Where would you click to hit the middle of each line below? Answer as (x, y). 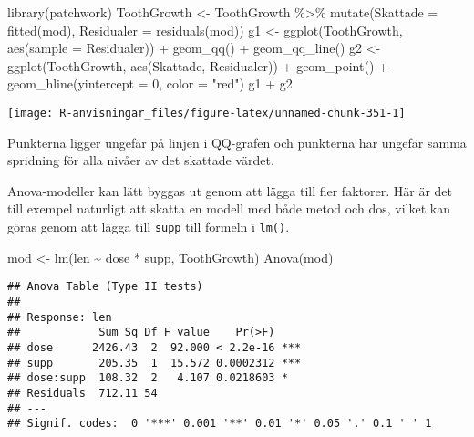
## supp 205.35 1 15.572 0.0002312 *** (155, 363)
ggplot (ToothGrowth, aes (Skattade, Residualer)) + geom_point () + (198, 65)
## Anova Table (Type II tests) (105, 287)
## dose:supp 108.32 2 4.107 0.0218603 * (148, 378)
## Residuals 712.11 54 (82, 393)
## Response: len (60, 317)
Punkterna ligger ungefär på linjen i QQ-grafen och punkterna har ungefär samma (237, 142)
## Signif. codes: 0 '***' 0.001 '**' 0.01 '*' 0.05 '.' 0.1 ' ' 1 (220, 424)
